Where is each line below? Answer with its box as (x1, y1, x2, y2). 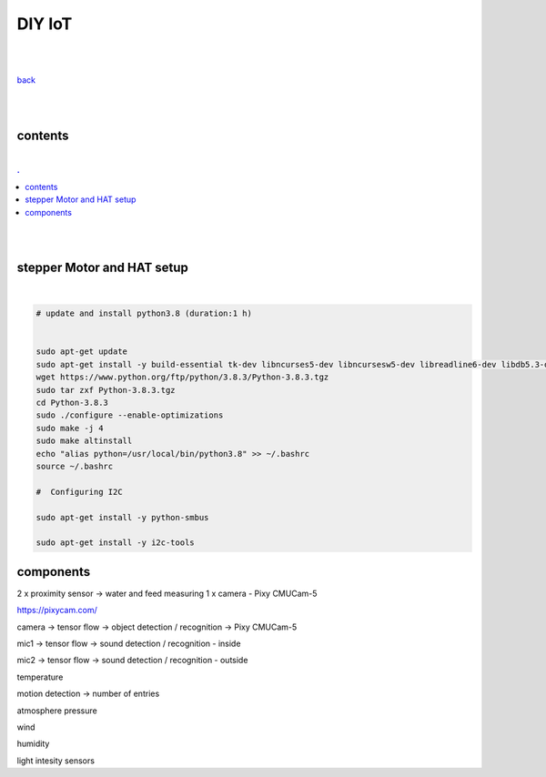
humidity (16, 738, 50, 750)
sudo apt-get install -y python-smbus (35, 512, 209, 522)
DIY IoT (16, 14, 73, 34)
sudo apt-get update (35, 347, 127, 357)
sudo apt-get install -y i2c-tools (35, 538, 195, 548)
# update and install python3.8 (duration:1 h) (35, 308, 252, 318)
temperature (16, 671, 64, 682)
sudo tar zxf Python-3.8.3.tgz (35, 385, 177, 395)
